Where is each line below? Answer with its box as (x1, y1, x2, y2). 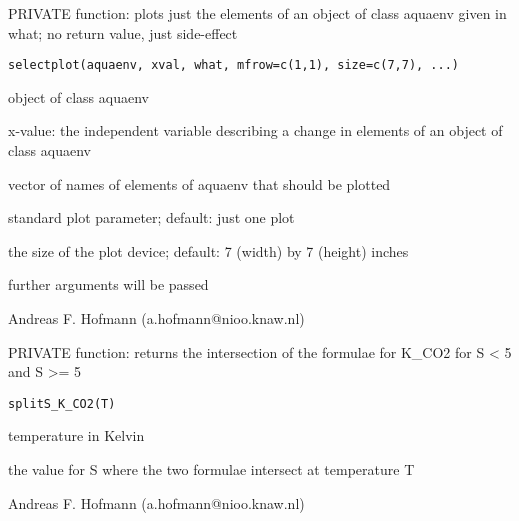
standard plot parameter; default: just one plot (8, 207, 295, 228)
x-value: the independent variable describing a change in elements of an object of (8, 120, 503, 141)
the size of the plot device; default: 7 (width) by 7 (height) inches (8, 240, 409, 261)
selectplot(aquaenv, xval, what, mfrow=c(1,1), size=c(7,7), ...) (8, 58, 460, 73)
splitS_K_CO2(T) (8, 396, 116, 411)
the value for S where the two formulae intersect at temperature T (8, 459, 415, 480)
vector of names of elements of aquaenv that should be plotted (8, 173, 391, 194)
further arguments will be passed (8, 274, 209, 295)
